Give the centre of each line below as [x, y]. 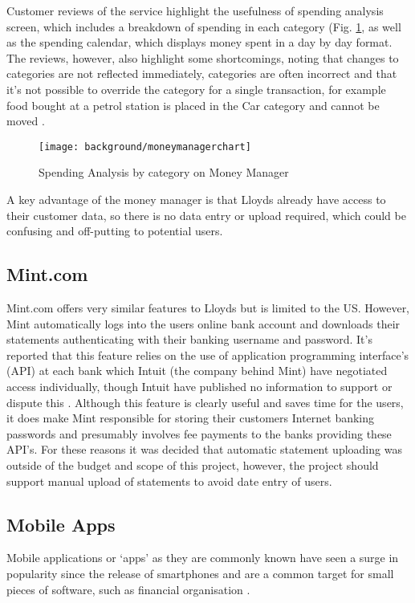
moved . [26, 121]
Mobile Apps [61, 524]
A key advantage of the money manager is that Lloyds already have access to [196, 199]
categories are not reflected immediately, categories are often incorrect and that [202, 73]
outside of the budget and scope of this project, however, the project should [193, 464]
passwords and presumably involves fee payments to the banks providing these [199, 433]
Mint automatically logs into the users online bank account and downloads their [203, 323]
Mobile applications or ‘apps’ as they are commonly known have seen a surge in [203, 558]
